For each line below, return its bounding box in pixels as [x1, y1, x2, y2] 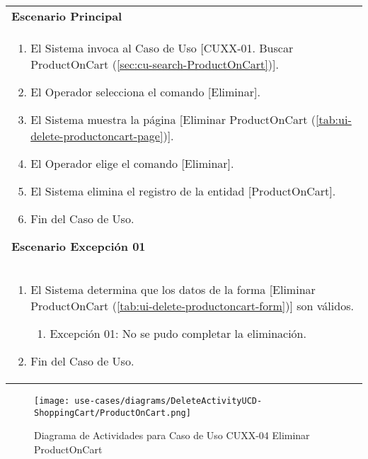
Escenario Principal [11, 8, 122, 24]
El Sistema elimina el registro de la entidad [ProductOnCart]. [30, 183, 336, 199]
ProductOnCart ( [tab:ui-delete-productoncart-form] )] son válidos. [30, 297, 354, 314]
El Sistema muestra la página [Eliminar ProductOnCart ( [30, 111, 316, 127]
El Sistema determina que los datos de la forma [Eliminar [30, 281, 316, 297]
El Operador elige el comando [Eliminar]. [30, 155, 234, 171]
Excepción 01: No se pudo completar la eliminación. [50, 325, 306, 341]
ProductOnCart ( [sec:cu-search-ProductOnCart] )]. [30, 56, 279, 72]
